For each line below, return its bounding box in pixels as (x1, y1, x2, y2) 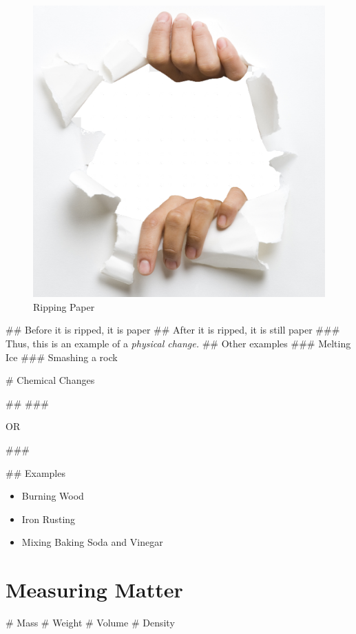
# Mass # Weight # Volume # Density (6, 615, 175, 630)
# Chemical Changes (6, 373, 95, 387)
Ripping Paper (33, 299, 95, 314)
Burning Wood (21, 489, 84, 503)
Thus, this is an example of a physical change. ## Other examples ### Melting (6, 336, 351, 350)
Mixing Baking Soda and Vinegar (21, 535, 163, 549)
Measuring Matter (6, 575, 183, 604)
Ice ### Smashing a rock (6, 349, 118, 364)
